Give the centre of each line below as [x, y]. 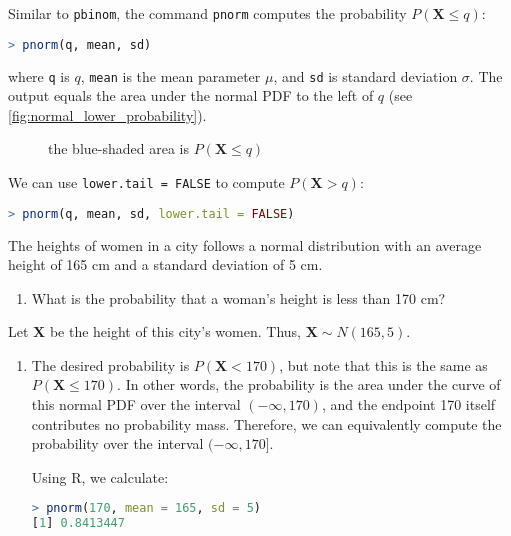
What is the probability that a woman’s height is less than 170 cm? [238, 297]
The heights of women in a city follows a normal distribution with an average [245, 244]
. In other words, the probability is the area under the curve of [309, 384]
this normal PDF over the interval [136, 404]
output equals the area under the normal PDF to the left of [191, 95]
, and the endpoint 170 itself [408, 404]
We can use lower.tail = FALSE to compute [146, 181]
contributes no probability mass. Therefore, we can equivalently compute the [266, 423]
